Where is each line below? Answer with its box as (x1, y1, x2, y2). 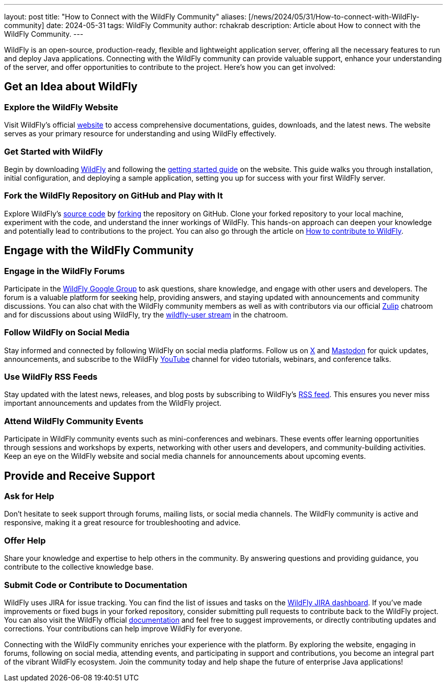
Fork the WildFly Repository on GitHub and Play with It (4, 190, 223, 201)
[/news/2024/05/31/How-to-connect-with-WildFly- (248, 12, 420, 21)
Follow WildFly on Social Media (4, 327, 130, 338)
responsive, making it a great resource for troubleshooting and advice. (4, 518, 241, 527)
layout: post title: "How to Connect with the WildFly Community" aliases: (4, 12, 246, 21)
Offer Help (4, 535, 46, 546)
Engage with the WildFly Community (4, 244, 194, 257)
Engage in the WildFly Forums (4, 265, 125, 276)
